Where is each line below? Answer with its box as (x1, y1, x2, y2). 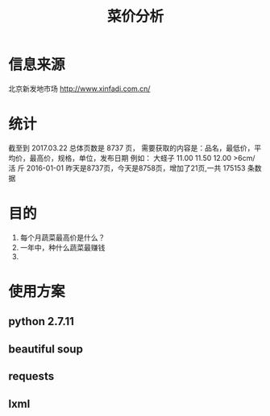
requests (8, 369, 55, 383)
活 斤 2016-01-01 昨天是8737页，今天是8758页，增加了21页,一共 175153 (8, 163, 246, 173)
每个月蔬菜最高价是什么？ (19, 233, 106, 242)
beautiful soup (8, 342, 83, 356)
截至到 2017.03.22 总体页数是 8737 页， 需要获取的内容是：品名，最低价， (8, 142, 255, 153)
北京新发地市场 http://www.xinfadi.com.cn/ (8, 84, 151, 93)
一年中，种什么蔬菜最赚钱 (19, 242, 106, 252)
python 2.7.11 (8, 315, 75, 328)
